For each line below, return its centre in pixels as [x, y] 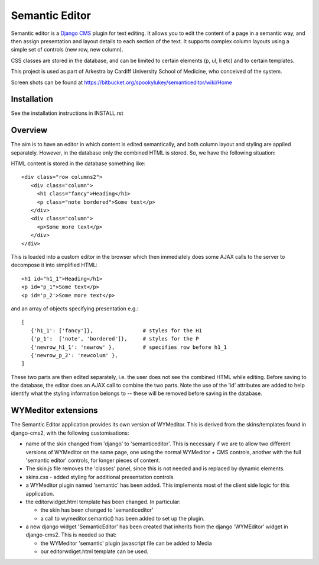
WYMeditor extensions [54, 411]
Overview [29, 130]
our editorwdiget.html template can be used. [95, 551]
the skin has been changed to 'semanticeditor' [97, 510]
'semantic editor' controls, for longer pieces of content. [93, 460]
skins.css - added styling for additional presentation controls [100, 477]
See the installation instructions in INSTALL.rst [67, 113]
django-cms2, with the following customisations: [70, 433]
